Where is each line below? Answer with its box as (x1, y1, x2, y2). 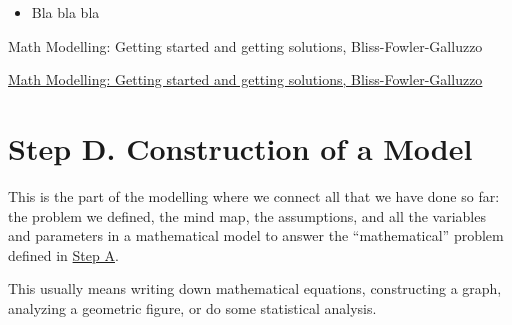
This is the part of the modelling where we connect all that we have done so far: (8, 185, 500, 206)
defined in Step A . (8, 244, 119, 265)
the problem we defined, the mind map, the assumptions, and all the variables (8, 205, 486, 226)
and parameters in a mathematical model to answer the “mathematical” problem (8, 225, 504, 246)
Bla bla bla (31, 2, 100, 22)
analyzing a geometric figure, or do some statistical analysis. (8, 297, 377, 318)
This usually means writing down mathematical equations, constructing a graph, (8, 278, 502, 299)
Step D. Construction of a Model (8, 127, 473, 168)
